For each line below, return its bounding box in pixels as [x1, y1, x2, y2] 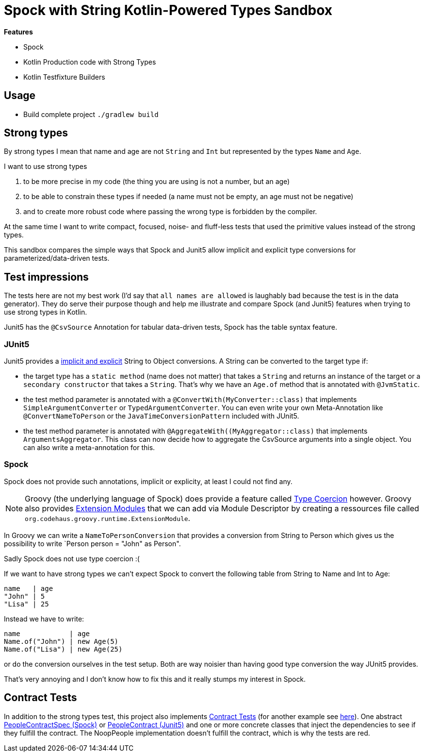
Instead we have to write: [4, 614, 84, 623]
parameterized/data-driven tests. [4, 254, 110, 263]
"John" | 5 [4, 592, 45, 600]
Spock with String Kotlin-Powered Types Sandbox [4, 2, 333, 18]
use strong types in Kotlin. [4, 308, 87, 317]
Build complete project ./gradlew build [23, 110, 159, 118]
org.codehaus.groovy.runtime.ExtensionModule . [25, 513, 191, 523]
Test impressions [4, 270, 89, 283]
